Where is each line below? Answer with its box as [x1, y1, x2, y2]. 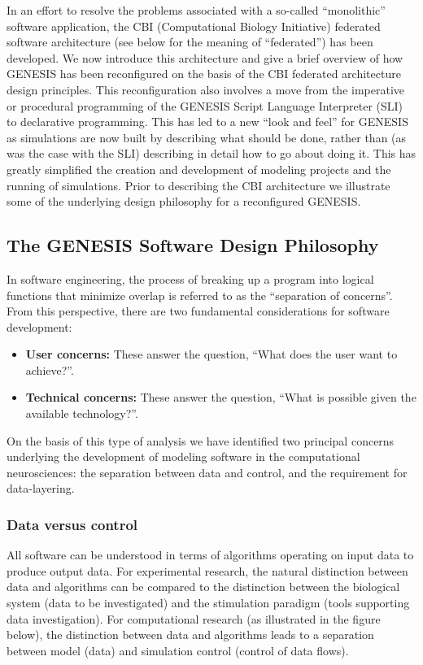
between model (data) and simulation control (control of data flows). [7, 641, 349, 658]
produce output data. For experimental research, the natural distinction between [7, 562, 408, 579]
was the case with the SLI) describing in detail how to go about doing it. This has [7, 145, 416, 162]
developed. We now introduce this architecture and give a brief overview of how [7, 49, 403, 66]
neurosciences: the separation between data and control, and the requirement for [7, 463, 408, 480]
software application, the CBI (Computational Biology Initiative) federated [7, 17, 381, 34]
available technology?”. [25, 405, 138, 422]
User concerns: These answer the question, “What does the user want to [25, 346, 398, 363]
